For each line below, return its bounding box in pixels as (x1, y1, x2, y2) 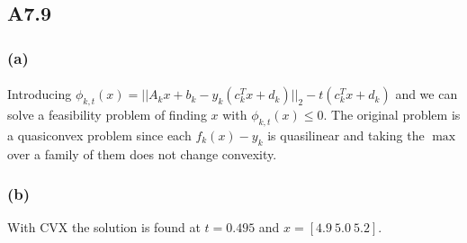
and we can (395, 85, 458, 103)
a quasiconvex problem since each (7, 125, 192, 144)
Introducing (7, 85, 72, 103)
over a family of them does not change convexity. (7, 144, 277, 163)
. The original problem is (323, 105, 461, 124)
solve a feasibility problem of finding (7, 105, 207, 124)
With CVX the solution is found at (7, 218, 201, 237)
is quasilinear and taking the (267, 125, 425, 144)
